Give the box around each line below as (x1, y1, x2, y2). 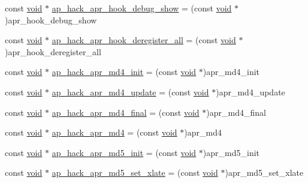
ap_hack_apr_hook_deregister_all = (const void (52, 34, 236, 46)
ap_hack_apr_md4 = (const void (52, 126, 177, 139)
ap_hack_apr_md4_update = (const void (52, 85, 209, 98)
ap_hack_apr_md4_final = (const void (52, 106, 200, 118)
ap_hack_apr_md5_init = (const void (52, 146, 197, 158)
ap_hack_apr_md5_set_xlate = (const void (52, 166, 218, 179)
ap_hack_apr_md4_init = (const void (52, 65, 197, 78)
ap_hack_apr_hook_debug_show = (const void (52, 2, 232, 14)
